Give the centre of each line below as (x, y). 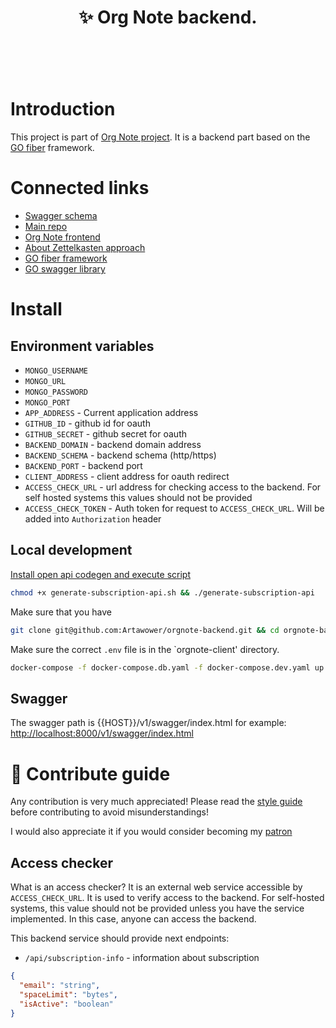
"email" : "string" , (60, 985)
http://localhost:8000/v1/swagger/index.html (102, 733)
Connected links (80, 188)
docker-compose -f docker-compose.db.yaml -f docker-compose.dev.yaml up (167, 667)
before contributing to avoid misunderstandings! (110, 812)
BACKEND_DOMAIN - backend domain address (113, 445)
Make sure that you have (61, 612)
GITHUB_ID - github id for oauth (87, 423)
